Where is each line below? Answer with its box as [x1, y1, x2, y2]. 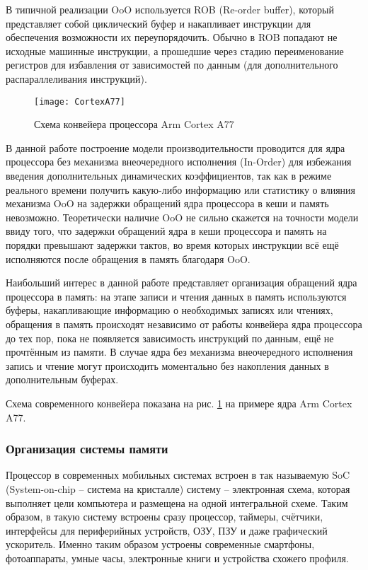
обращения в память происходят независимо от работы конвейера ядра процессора [6, 316, 362, 331]
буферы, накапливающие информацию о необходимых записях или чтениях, [6, 303, 333, 318]
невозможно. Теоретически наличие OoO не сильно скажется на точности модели [6, 209, 359, 224]
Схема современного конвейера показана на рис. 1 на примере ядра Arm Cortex [6, 395, 352, 410]
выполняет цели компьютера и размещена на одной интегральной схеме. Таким [6, 495, 348, 510]
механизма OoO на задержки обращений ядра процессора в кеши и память [6, 196, 329, 211]
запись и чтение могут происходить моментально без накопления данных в [6, 358, 329, 373]
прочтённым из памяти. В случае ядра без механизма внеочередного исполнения [6, 344, 353, 359]
